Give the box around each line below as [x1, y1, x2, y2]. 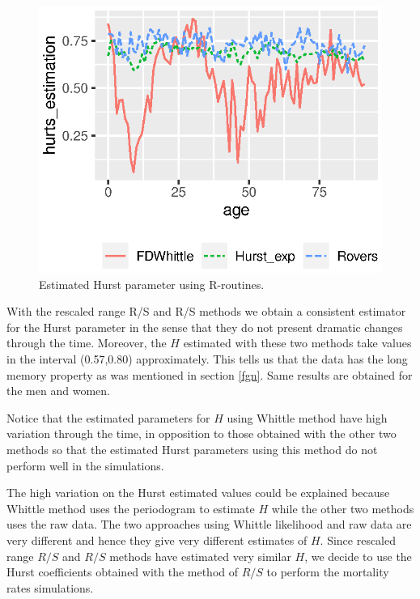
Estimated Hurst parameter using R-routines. [39, 275, 265, 292]
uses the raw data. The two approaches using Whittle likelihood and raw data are [6, 516, 412, 533]
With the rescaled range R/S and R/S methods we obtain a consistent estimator [6, 303, 406, 320]
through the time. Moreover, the [6, 334, 167, 351]
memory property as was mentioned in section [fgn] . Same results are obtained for [6, 366, 413, 383]
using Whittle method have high [227, 409, 388, 426]
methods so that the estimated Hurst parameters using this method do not [6, 441, 378, 458]
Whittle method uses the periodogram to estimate [6, 499, 255, 516]
